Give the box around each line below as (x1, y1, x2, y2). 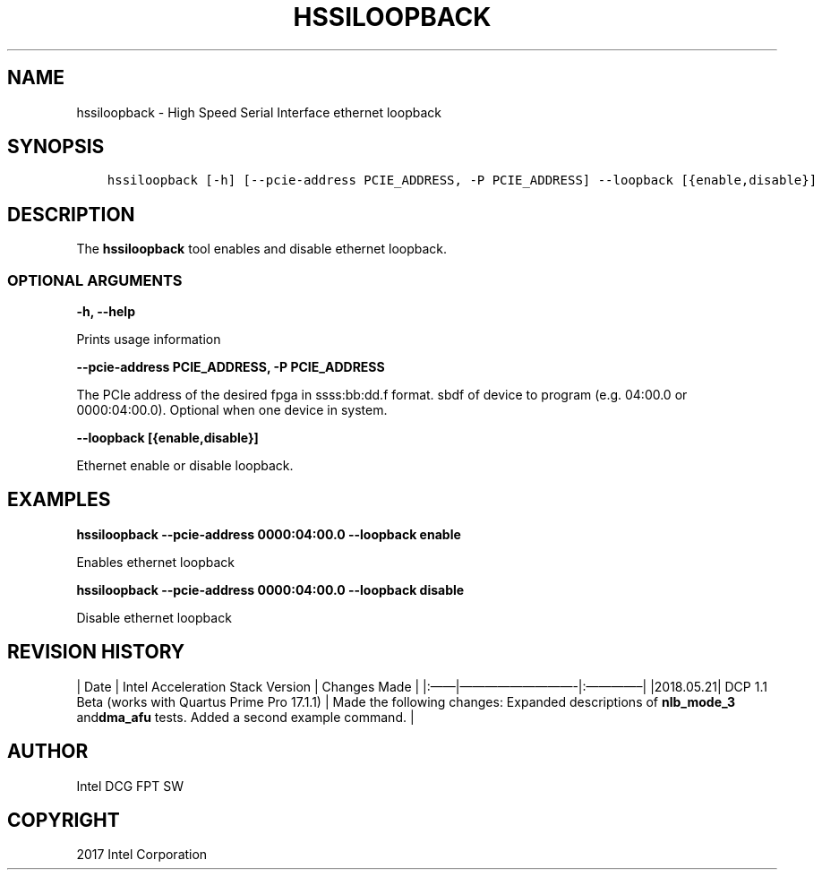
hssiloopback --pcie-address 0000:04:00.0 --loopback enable (76, 526, 461, 542)
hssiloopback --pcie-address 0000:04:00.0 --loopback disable (76, 581, 465, 598)
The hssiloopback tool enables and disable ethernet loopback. (76, 241, 448, 257)
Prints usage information (76, 331, 221, 348)
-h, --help (76, 304, 135, 320)
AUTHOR (7, 740, 89, 763)
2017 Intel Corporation (76, 847, 208, 863)
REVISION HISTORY (7, 641, 185, 664)
